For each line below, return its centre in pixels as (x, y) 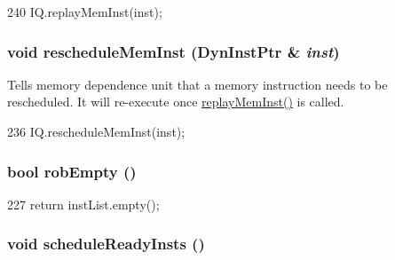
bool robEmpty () (72, 171)
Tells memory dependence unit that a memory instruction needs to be (197, 84)
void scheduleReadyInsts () (106, 244)
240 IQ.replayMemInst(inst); (85, 12)
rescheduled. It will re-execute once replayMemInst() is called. (176, 102)
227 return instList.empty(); (83, 204)
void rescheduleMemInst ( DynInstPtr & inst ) (174, 51)
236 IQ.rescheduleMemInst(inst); (96, 131)
